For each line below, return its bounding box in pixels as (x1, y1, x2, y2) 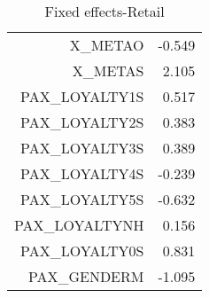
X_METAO (69, 35, 144, 55)
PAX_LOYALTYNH (14, 215, 144, 235)
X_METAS (72, 60, 144, 81)
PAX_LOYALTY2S (20, 112, 144, 132)
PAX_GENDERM (27, 266, 144, 286)
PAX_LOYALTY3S (20, 137, 144, 158)
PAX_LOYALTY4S (20, 163, 144, 184)
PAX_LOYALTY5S (20, 189, 144, 209)
